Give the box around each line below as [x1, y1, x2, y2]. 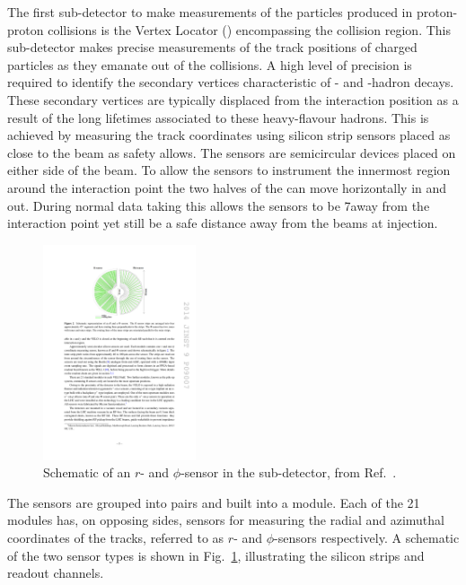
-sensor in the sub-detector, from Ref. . [180, 463, 397, 482]
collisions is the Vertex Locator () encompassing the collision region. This [48, 20, 451, 39]
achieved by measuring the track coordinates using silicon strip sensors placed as [7, 126, 451, 144]
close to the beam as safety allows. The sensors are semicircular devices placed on [7, 143, 456, 162]
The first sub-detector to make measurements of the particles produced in [7, 3, 413, 21]
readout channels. [7, 563, 104, 582]
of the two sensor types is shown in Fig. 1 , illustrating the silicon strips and [7, 546, 425, 564]
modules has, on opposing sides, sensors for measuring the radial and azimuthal [7, 511, 444, 529]
